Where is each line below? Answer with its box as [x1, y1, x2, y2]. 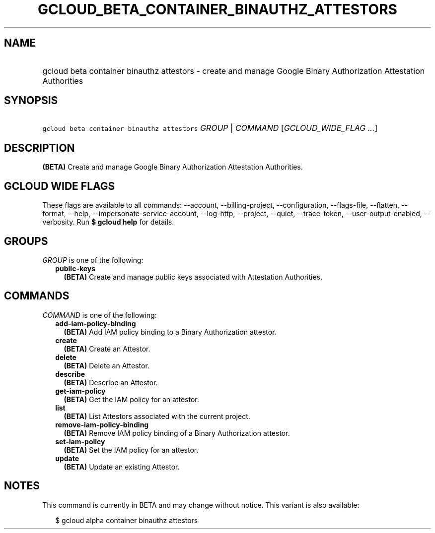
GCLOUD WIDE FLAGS [4, 179, 115, 192]
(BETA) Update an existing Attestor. [64, 462, 180, 471]
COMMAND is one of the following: [42, 310, 157, 319]
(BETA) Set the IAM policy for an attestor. [64, 445, 199, 454]
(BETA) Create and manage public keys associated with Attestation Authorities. [64, 272, 322, 281]
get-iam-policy [55, 386, 106, 395]
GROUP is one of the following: [42, 255, 144, 264]
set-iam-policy [55, 437, 105, 446]
